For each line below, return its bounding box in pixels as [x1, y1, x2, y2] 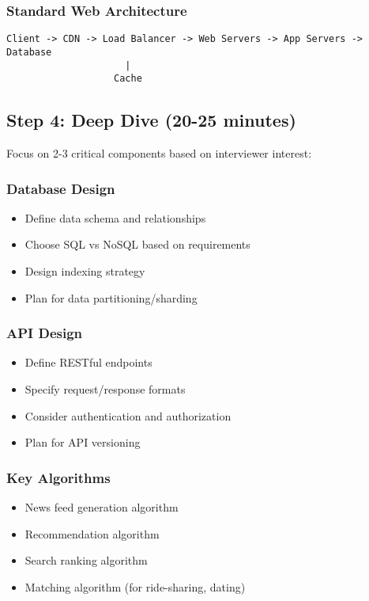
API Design [6, 323, 83, 343]
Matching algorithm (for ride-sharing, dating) [24, 578, 246, 595]
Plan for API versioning [24, 434, 141, 451]
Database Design [6, 178, 115, 198]
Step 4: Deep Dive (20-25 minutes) [6, 108, 296, 132]
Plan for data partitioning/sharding [24, 289, 198, 306]
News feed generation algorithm [24, 499, 179, 515]
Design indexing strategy [24, 263, 145, 280]
